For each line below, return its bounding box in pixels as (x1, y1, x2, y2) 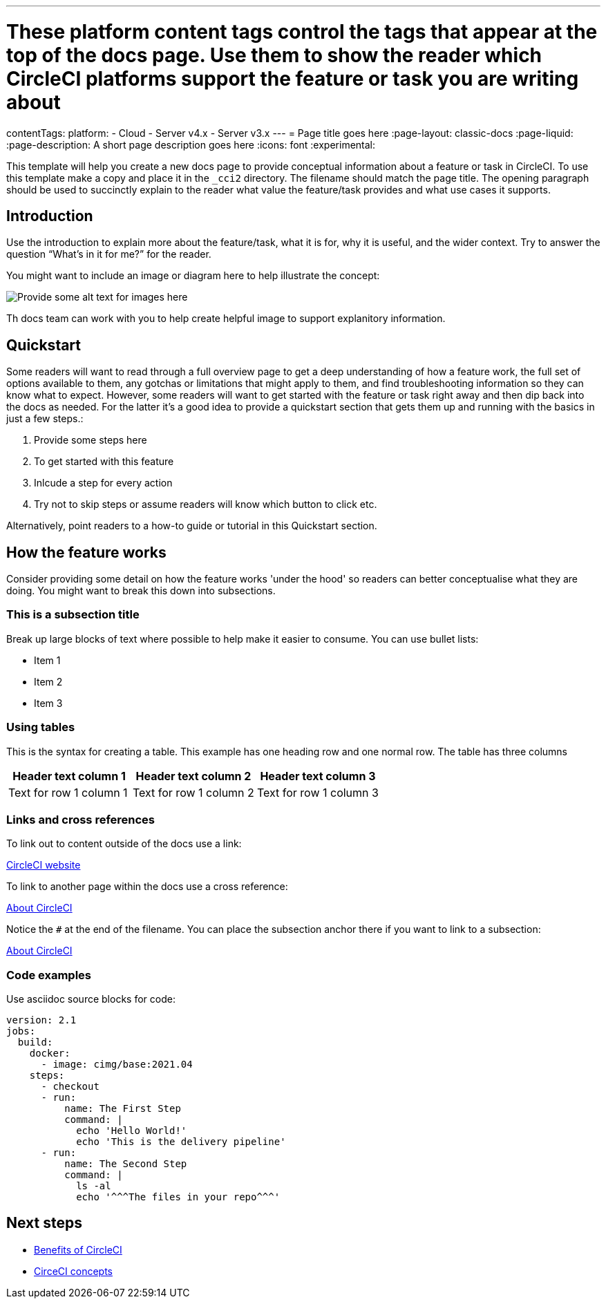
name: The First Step (64, 1103, 181, 1115)
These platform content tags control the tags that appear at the (6, 19, 598, 44)
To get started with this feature (34, 455, 174, 468)
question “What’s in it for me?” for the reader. (6, 248, 211, 261)
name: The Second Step (64, 1158, 187, 1170)
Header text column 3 (260, 768, 376, 783)
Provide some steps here (34, 434, 147, 446)
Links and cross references (6, 812, 155, 826)
